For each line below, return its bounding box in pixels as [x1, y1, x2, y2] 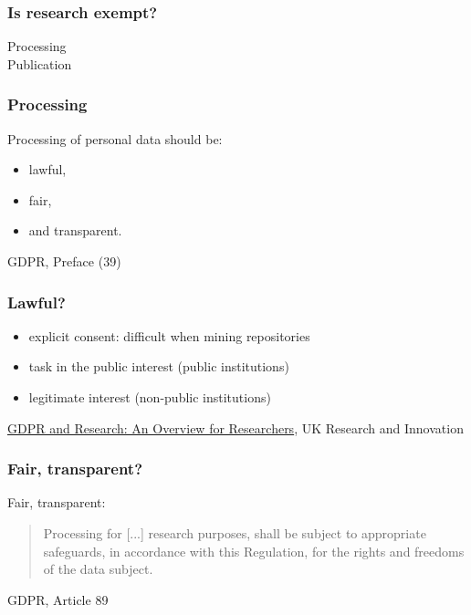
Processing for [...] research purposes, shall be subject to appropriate [43, 524, 426, 542]
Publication [7, 54, 72, 73]
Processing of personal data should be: [7, 129, 223, 148]
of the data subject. [43, 559, 153, 579]
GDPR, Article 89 [7, 589, 109, 609]
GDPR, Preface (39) [7, 252, 121, 270]
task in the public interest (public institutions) [28, 357, 289, 376]
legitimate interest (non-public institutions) [28, 388, 271, 406]
